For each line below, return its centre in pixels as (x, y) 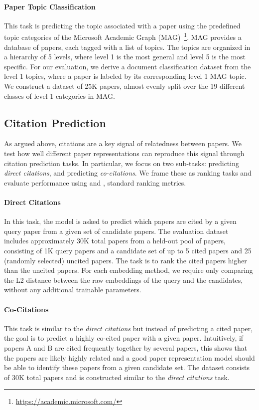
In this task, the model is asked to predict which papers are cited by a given (120, 221)
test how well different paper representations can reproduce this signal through (124, 153)
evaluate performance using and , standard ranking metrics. (95, 182)
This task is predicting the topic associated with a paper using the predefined (122, 25)
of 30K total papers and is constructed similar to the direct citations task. (117, 377)
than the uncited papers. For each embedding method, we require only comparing (129, 270)
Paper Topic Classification (50, 6)
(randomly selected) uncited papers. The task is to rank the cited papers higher (126, 260)
